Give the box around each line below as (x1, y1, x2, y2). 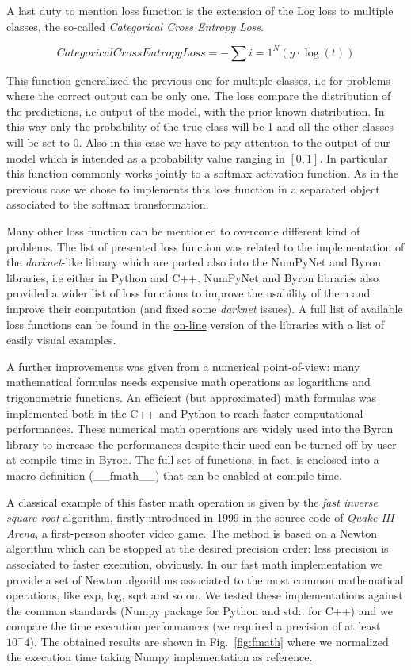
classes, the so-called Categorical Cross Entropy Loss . (6, 17, 264, 34)
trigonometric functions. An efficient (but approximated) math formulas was (6, 389, 377, 405)
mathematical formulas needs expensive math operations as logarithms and (6, 373, 371, 390)
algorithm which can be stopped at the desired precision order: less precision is (6, 540, 389, 557)
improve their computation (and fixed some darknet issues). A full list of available (6, 301, 403, 316)
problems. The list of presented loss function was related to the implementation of (6, 238, 405, 255)
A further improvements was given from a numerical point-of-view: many (6, 358, 360, 374)
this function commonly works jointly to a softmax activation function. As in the (6, 165, 399, 182)
